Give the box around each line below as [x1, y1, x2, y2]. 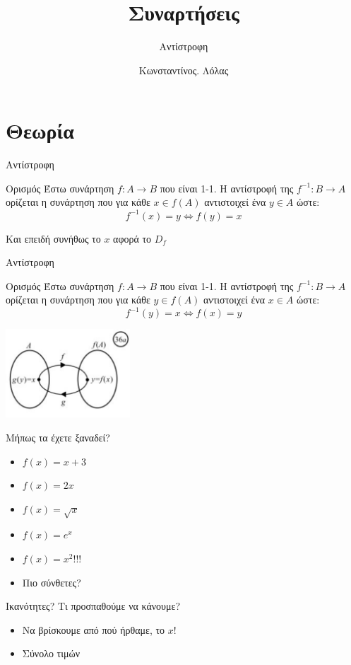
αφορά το [113, 231, 152, 245]
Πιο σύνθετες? [22, 574, 81, 589]
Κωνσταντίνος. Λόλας [138, 62, 229, 77]
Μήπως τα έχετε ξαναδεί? [6, 429, 110, 444]
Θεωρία [6, 116, 74, 145]
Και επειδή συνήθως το [6, 231, 101, 245]
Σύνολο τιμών [22, 646, 81, 661]
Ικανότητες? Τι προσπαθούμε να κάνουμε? [6, 598, 181, 613]
